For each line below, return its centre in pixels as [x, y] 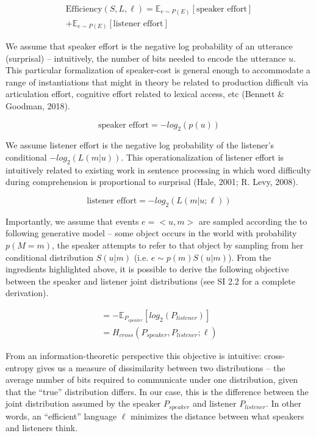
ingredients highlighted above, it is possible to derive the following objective [147, 269]
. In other [283, 403]
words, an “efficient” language [61, 416]
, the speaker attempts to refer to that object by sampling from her [178, 245]
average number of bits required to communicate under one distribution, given [152, 380]
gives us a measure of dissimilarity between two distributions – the [161, 367]
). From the [250, 257]
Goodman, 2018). [38, 106]
